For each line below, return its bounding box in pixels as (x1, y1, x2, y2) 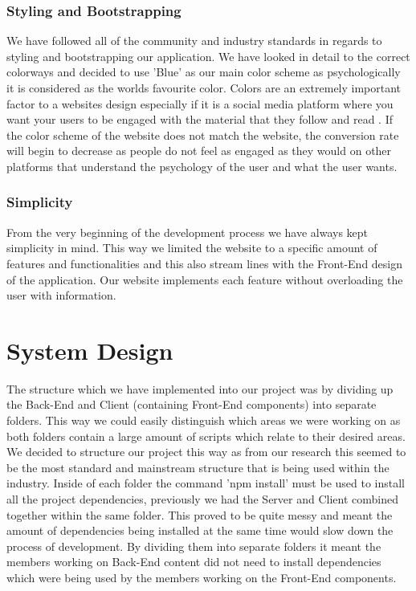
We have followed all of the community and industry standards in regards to (6, 32, 382, 49)
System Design (6, 333, 173, 366)
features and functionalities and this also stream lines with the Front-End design (6, 255, 403, 271)
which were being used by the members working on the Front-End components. (6, 569, 397, 585)
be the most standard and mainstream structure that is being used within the (6, 459, 389, 475)
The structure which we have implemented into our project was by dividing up (6, 380, 394, 397)
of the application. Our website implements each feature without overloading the (6, 271, 403, 287)
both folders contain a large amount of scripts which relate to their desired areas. (6, 427, 406, 444)
